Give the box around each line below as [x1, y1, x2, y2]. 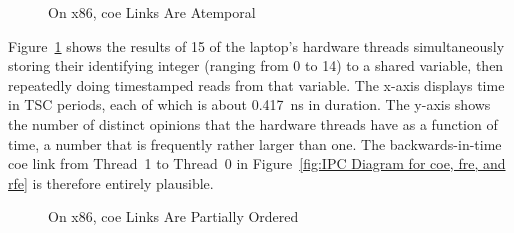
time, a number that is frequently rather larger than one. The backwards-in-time [8, 133, 502, 154]
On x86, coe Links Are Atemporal [48, 2, 256, 22]
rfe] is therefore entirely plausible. [8, 172, 214, 193]
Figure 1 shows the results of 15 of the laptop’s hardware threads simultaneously [8, 35, 505, 56]
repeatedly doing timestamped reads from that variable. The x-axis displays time [8, 74, 505, 95]
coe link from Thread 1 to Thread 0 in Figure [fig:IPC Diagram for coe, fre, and [8, 153, 506, 174]
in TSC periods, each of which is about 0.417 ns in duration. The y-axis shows [8, 94, 491, 115]
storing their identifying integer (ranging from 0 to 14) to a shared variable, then [8, 55, 504, 76]
